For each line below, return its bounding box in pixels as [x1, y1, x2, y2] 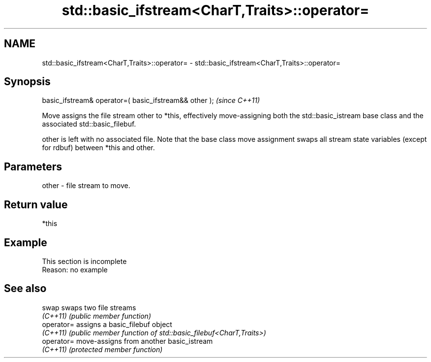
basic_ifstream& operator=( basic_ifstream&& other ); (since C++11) [42, 96, 260, 105]
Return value [4, 198, 68, 211]
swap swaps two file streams [42, 303, 136, 312]
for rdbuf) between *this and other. [42, 143, 155, 152]
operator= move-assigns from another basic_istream [42, 336, 213, 345]
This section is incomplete [42, 257, 127, 265]
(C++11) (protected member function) [42, 345, 163, 354]
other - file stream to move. [42, 181, 130, 190]
